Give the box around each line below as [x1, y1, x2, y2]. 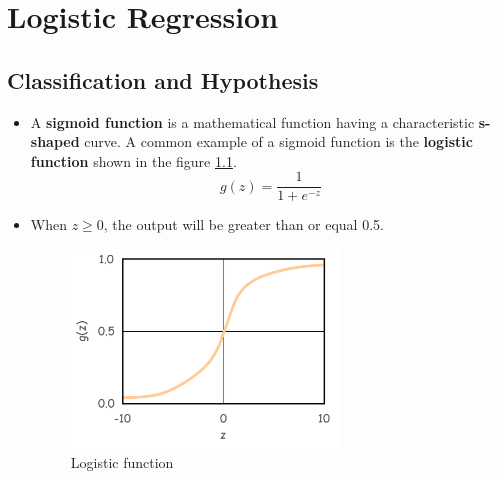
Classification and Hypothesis [7, 64, 319, 95]
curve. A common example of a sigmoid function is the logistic [84, 131, 473, 152]
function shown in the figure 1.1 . [30, 150, 237, 171]
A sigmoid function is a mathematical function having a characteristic [30, 111, 475, 132]
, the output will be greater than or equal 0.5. [103, 214, 384, 235]
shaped [30, 131, 80, 152]
